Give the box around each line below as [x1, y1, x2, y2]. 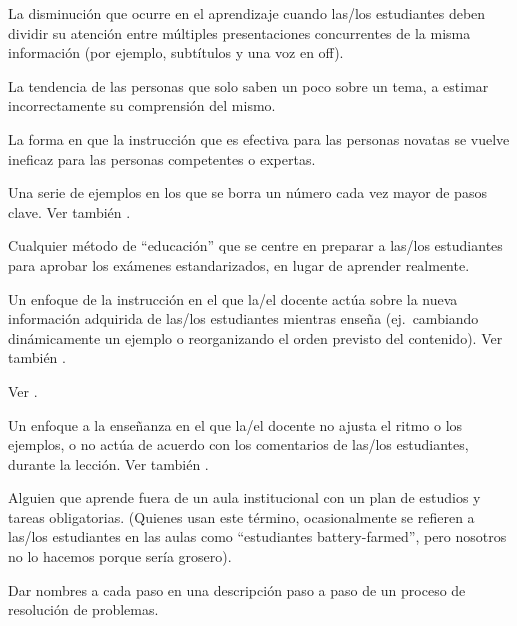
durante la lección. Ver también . [8, 453, 209, 474]
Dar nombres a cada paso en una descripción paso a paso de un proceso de [8, 579, 466, 600]
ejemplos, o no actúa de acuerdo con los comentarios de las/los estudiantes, [8, 434, 469, 455]
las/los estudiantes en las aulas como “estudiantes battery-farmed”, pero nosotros [8, 526, 507, 547]
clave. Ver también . [8, 201, 131, 222]
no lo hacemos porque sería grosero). [8, 546, 232, 567]
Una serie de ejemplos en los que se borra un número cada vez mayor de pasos [8, 182, 487, 203]
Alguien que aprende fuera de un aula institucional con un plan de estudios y [8, 487, 481, 508]
